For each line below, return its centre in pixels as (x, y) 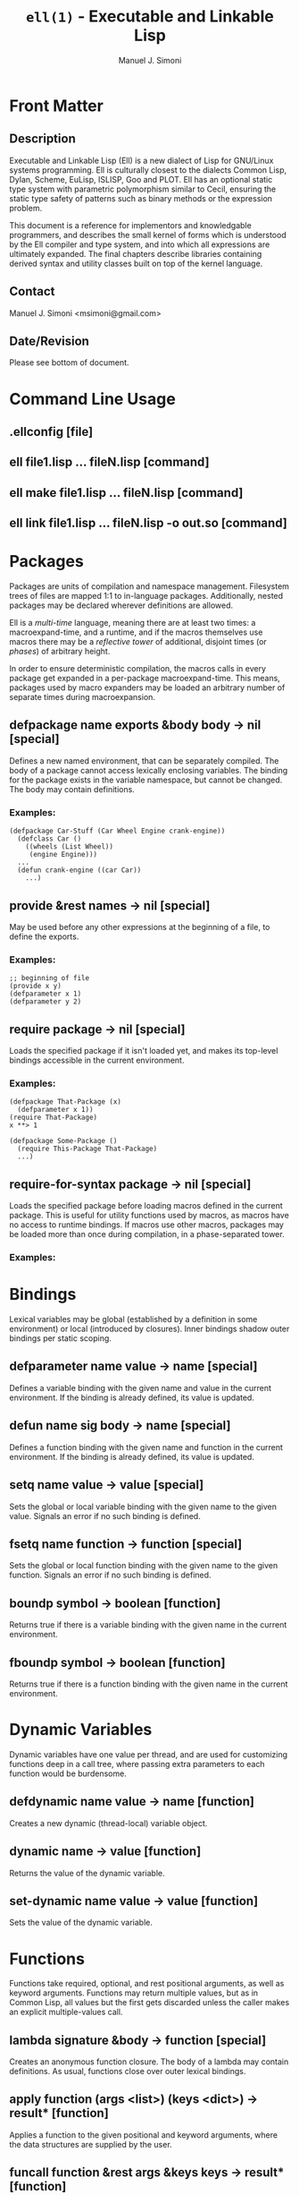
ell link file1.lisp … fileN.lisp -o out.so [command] (148, 523)
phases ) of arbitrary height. (60, 652)
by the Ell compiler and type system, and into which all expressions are (140, 244)
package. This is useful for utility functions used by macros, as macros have (149, 1216)
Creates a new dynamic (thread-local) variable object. (108, 1823)
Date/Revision (49, 341)
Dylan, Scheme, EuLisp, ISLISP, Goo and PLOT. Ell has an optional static (141, 179)
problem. (26, 208)
